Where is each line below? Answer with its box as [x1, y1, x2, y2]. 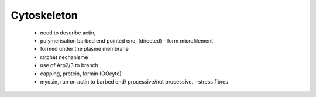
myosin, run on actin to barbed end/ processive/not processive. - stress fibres [40, 78, 228, 85]
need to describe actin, [40, 29, 96, 36]
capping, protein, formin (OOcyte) [40, 70, 122, 77]
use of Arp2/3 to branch [40, 62, 99, 69]
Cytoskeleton [11, 9, 78, 22]
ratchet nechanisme [40, 53, 88, 61]
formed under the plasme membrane [40, 46, 129, 53]
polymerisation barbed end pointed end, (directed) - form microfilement [40, 37, 214, 44]
